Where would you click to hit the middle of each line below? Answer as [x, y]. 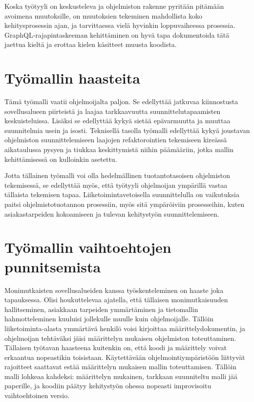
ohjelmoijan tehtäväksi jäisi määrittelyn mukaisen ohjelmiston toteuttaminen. [120, 338]
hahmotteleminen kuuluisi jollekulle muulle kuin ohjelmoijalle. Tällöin [109, 319]
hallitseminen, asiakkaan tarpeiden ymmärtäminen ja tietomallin [101, 309]
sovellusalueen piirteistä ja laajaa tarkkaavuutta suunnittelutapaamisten [113, 111]
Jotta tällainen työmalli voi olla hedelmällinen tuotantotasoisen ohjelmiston [117, 175]
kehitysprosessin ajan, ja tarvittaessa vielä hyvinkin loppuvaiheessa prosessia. [120, 25]
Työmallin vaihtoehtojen [88, 247]
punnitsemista [53, 266]
